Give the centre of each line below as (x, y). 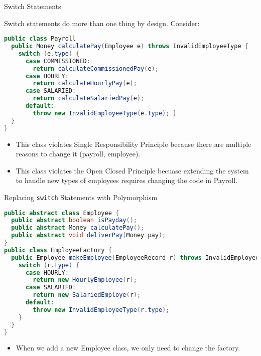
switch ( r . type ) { (49, 265)
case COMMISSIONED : (58, 61)
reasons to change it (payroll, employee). (78, 154)
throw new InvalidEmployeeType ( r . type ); (101, 310)
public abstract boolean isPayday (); (74, 220)
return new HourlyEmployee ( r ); (85, 280)
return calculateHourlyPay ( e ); (85, 83)
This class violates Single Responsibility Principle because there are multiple (134, 144)
